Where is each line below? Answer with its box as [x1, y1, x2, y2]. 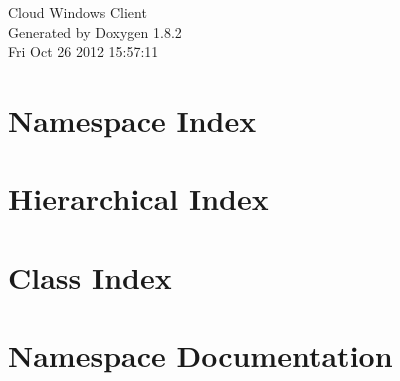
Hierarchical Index [8, 178, 269, 219]
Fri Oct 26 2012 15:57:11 [8, 41, 159, 62]
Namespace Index [8, 99, 257, 140]
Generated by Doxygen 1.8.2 [8, 21, 182, 42]
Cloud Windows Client [8, 2, 147, 22]
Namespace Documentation [8, 335, 393, 376]
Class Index [8, 256, 172, 297]
